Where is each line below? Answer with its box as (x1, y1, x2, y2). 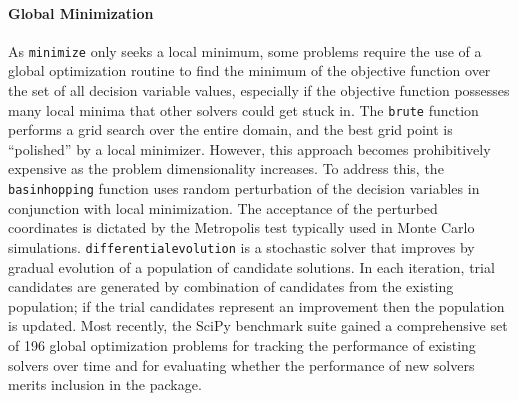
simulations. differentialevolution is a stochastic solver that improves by (8, 236, 475, 257)
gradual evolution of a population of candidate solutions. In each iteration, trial (8, 256, 495, 277)
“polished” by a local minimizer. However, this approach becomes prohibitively (8, 138, 491, 159)
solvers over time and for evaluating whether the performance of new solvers (8, 354, 475, 375)
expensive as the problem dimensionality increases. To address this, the (8, 158, 444, 179)
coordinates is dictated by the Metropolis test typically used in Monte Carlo (8, 217, 475, 238)
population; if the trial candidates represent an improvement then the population (8, 295, 505, 316)
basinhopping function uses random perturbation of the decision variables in (8, 178, 480, 199)
